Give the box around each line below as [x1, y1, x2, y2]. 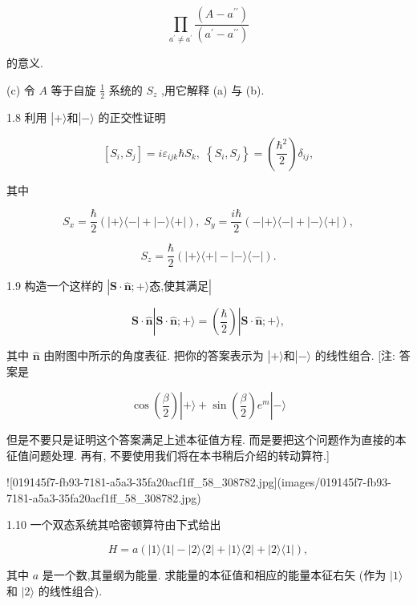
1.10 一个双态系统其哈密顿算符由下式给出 [6, 516, 221, 533]
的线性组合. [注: [314, 347, 396, 364]
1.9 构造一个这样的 [6, 277, 103, 294]
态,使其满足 [149, 281, 209, 293]
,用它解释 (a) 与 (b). [161, 81, 265, 98]
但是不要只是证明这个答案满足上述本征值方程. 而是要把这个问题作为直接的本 [6, 431, 407, 448]
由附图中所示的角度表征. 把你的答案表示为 [43, 347, 264, 364]
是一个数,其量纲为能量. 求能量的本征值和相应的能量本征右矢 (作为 [42, 567, 387, 583]
